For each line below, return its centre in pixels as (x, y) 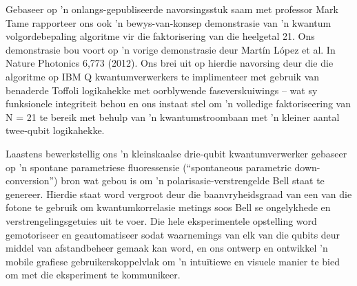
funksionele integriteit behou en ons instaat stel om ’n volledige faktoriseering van (178, 103)
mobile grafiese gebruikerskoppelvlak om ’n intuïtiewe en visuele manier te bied (173, 261)
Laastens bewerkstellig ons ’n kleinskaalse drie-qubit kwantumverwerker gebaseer (176, 153)
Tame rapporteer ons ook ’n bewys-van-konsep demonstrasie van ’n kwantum (169, 22)
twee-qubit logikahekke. (55, 130)
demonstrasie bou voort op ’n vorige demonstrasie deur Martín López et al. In (171, 49)
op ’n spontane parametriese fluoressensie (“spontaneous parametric (149, 167)
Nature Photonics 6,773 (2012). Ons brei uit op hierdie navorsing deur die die (170, 63)
